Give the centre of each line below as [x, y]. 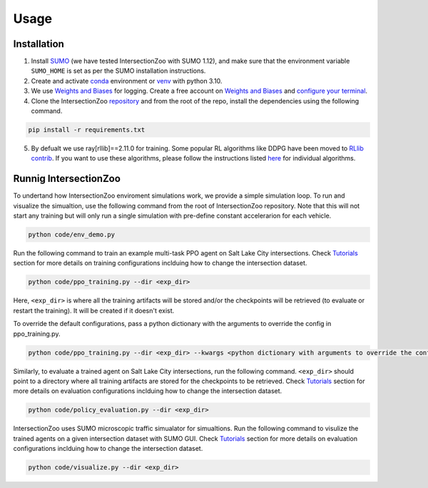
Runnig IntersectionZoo [67, 179]
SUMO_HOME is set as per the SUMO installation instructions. [118, 71]
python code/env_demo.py [72, 235]
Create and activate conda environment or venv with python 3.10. [127, 81]
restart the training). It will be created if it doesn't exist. [94, 310]
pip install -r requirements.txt [87, 129]
